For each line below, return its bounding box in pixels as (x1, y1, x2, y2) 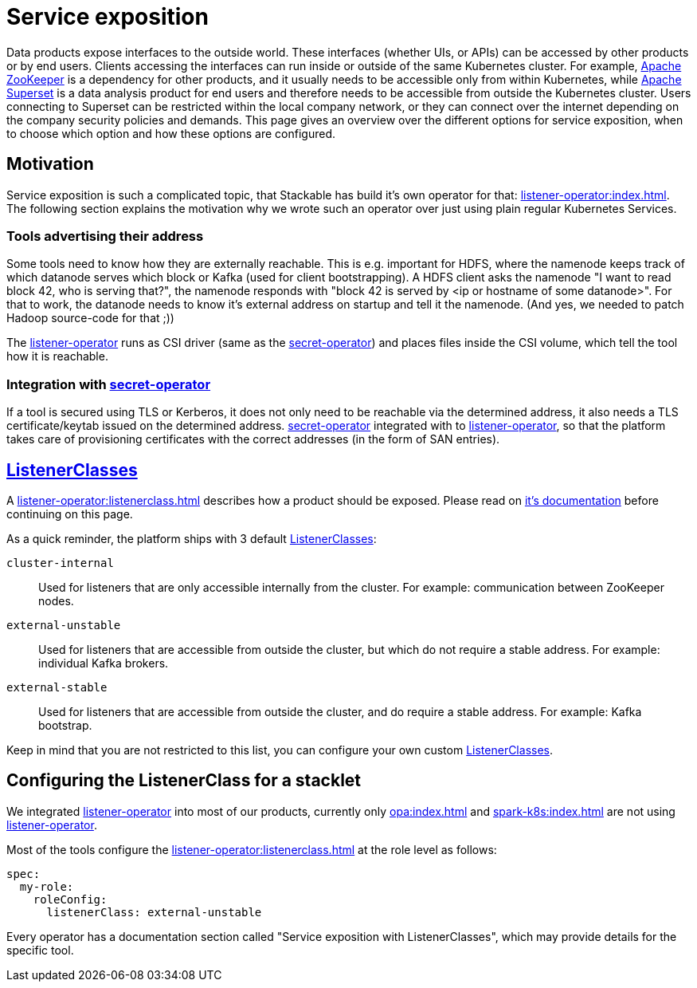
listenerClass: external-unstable (46, 905, 262, 919)
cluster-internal (6, 556, 114, 569)
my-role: (19, 880, 74, 893)
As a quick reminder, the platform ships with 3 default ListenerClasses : (6, 531, 377, 545)
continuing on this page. (6, 506, 133, 521)
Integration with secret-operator (6, 376, 211, 392)
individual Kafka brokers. (38, 655, 169, 670)
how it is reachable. (6, 349, 108, 364)
